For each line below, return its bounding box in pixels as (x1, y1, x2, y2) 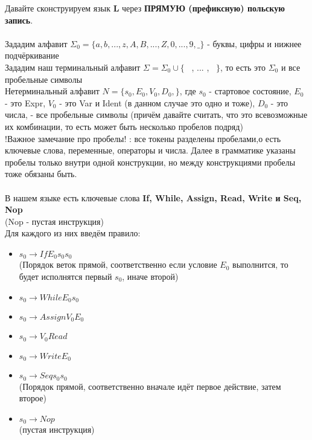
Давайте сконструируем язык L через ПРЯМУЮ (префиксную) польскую (5, 2, 285, 14)
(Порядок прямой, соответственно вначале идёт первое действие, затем (19, 380, 281, 392)
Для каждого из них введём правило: (5, 227, 141, 239)
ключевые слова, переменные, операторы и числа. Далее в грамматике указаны (5, 144, 296, 157)
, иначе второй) (122, 270, 179, 282)
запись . (5, 13, 33, 26)
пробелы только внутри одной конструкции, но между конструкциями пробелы (5, 155, 296, 168)
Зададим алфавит (5, 37, 68, 50)
